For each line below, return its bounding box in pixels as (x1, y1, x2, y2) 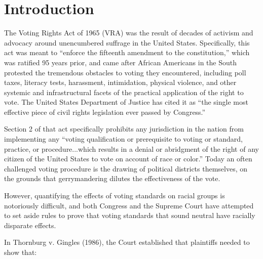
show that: (4, 247, 37, 257)
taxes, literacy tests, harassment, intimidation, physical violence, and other (4, 77, 237, 88)
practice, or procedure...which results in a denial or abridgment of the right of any (4, 143, 259, 154)
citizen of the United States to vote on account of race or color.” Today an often (4, 153, 252, 164)
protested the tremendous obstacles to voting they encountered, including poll (4, 67, 246, 77)
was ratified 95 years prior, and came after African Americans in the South (4, 57, 237, 67)
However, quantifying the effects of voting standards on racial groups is (4, 190, 225, 201)
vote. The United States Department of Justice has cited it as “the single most (4, 97, 248, 107)
